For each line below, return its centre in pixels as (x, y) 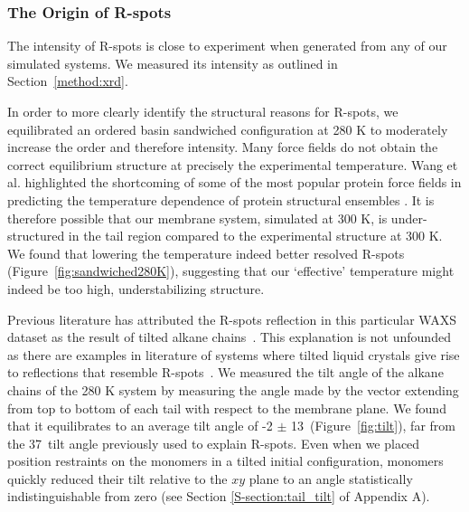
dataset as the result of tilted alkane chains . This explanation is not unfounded (229, 337)
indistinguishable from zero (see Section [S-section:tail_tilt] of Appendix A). (219, 496)
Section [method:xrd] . (68, 81)
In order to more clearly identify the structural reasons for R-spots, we (203, 111)
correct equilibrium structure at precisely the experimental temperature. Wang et (233, 164)
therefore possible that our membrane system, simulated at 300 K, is (197, 218)
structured (36, 236)
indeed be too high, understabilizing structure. (136, 288)
